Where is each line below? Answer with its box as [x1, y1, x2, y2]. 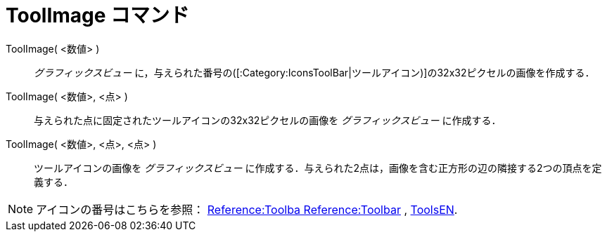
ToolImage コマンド [6, 4, 190, 27]
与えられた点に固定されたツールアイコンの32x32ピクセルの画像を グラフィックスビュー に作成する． [34, 114, 501, 126]
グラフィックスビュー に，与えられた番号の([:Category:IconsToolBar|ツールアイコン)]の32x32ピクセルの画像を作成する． [34, 66, 595, 79]
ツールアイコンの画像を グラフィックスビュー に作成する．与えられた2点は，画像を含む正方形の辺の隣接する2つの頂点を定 [34, 161, 602, 174]
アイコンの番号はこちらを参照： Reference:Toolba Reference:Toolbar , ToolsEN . [36, 202, 458, 217]
